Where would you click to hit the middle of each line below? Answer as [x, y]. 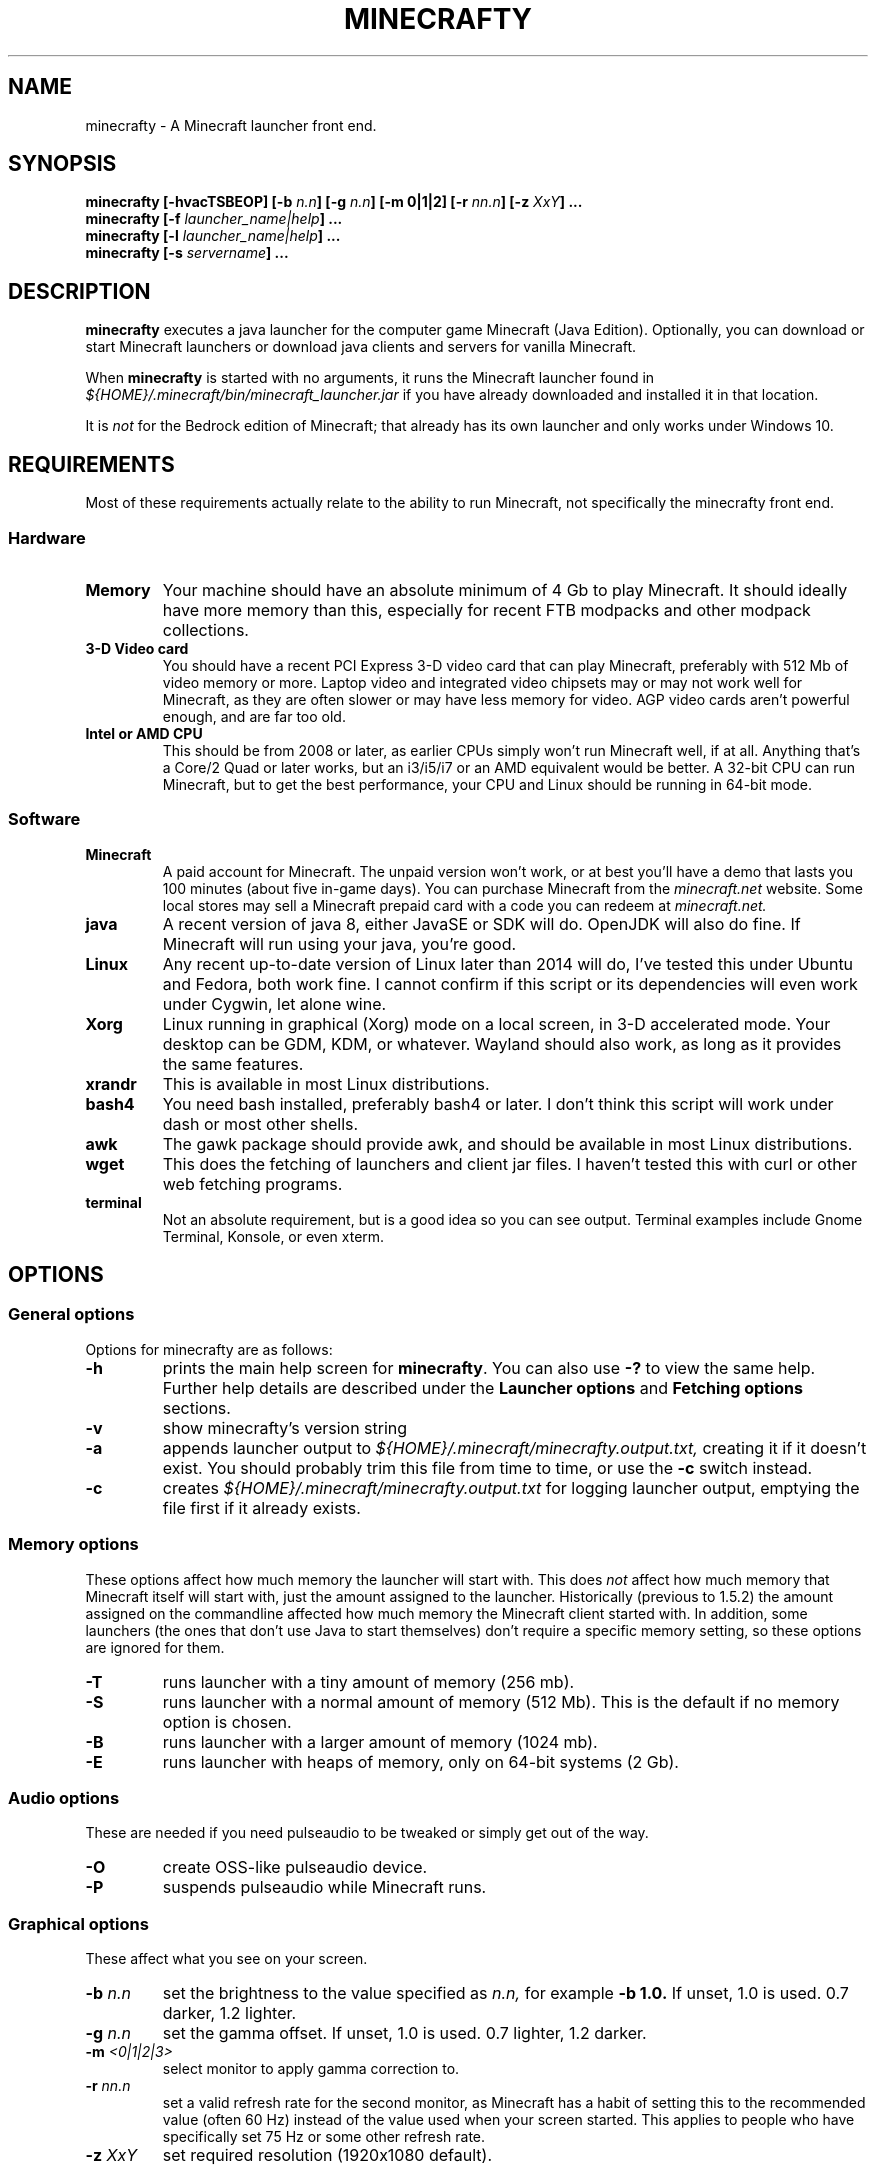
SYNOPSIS [62, 164]
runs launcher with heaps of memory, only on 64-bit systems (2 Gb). [420, 1761]
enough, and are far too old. [254, 716]
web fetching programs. [252, 1183]
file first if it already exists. [261, 1507]
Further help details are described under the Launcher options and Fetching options [482, 1387]
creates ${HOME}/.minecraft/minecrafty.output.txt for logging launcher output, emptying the [511, 1487]
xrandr [111, 1083]
